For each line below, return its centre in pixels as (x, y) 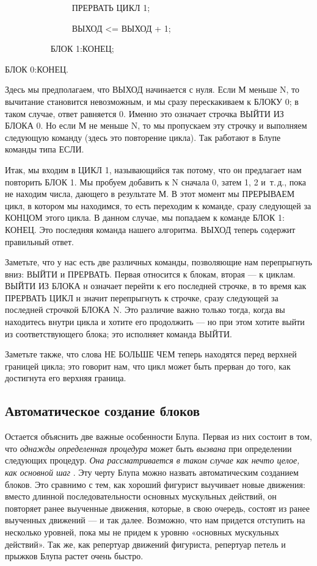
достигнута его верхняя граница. (66, 378)
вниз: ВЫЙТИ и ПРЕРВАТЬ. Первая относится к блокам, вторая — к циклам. (150, 274)
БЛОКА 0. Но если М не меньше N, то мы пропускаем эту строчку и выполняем (156, 125)
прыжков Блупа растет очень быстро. (74, 556)
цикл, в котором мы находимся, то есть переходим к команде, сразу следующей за (158, 205)
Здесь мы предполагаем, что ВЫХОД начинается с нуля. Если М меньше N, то (152, 89)
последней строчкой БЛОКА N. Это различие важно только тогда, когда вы (145, 310)
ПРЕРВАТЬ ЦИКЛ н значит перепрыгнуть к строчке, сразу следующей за (142, 297)
